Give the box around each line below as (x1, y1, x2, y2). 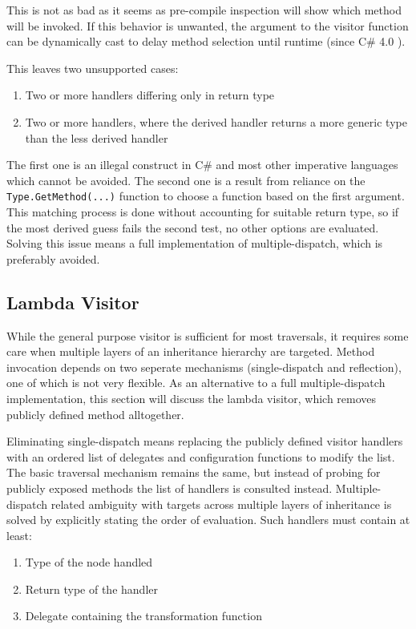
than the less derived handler (25, 129, 168, 146)
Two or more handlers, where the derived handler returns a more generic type (25, 113, 407, 130)
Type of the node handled (25, 554, 153, 571)
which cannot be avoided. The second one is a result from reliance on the (6, 171, 366, 188)
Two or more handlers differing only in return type (25, 87, 275, 103)
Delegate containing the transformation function (25, 607, 262, 624)
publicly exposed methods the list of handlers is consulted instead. (6, 479, 333, 496)
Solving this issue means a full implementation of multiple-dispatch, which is (6, 235, 383, 252)
